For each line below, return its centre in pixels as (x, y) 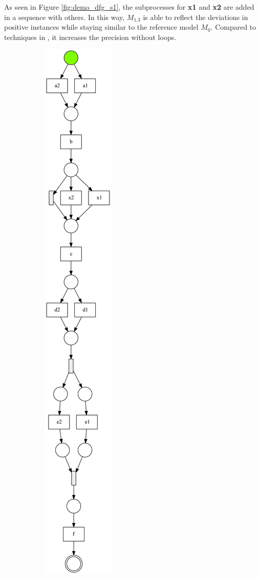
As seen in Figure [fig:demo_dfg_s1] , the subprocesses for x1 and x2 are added (129, 7)
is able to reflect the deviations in (196, 17)
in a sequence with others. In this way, (64, 17)
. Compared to (233, 27)
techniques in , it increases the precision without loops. (90, 37)
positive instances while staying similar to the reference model (101, 27)
